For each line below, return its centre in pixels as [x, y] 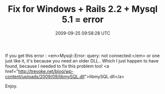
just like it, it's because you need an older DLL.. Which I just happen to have [82, 61]
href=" [12, 71]
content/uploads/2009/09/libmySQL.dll [45, 76]
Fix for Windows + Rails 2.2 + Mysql [83, 9]
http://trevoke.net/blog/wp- [46, 71]
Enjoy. [11, 86]
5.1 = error [83, 19]
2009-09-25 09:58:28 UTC [83, 33]
